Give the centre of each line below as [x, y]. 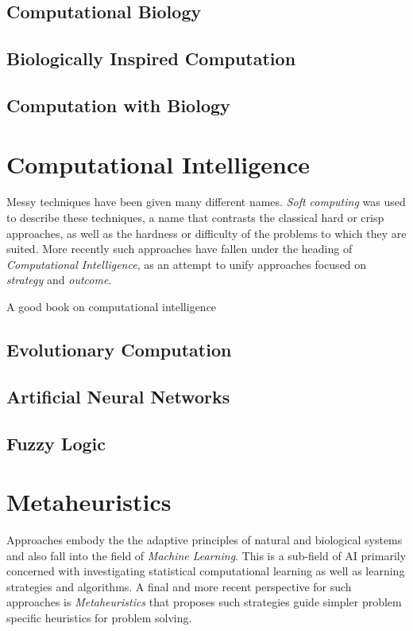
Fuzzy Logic [56, 443]
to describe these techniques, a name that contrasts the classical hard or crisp [195, 218]
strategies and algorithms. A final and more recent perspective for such [179, 586]
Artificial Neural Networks [118, 396]
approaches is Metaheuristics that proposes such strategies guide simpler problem [204, 602]
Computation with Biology [118, 105]
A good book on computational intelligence [112, 307]
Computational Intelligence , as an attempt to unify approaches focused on [187, 264]
